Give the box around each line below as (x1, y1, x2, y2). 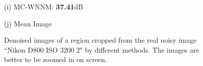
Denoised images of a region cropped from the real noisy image (4, 35, 197, 45)
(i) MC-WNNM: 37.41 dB (4, 1, 83, 11)
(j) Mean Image (4, 18, 52, 28)
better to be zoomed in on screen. (4, 54, 107, 65)
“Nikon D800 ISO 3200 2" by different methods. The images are (4, 44, 199, 55)
